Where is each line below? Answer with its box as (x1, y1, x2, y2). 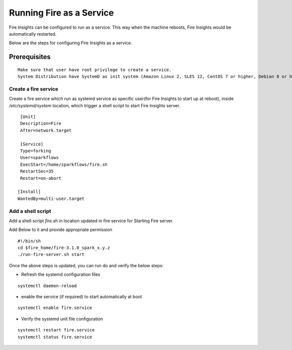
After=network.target (20, 127, 72, 133)
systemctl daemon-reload (18, 283, 77, 289)
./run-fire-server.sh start (18, 252, 85, 257)
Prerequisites (9, 53, 51, 61)
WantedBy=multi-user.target (18, 195, 85, 201)
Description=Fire (20, 121, 62, 126)
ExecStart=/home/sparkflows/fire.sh (20, 161, 108, 167)
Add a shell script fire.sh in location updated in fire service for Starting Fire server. (9, 217, 174, 224)
